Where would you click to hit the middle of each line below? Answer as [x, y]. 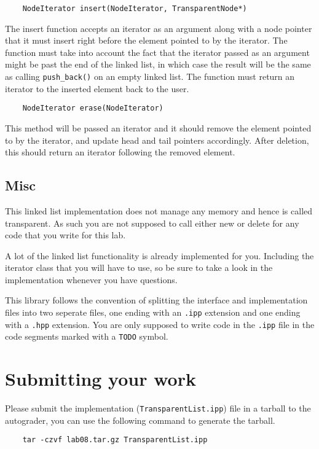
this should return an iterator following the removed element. [120, 152]
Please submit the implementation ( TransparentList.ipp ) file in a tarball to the [158, 408]
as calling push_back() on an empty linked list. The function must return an [150, 76]
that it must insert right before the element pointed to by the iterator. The [146, 40]
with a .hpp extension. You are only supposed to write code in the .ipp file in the [160, 324]
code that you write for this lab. [65, 235]
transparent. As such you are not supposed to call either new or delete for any [152, 223]
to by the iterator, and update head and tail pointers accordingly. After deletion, [157, 140]
